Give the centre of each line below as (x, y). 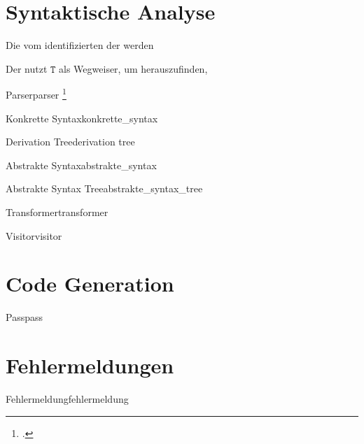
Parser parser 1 (36, 93)
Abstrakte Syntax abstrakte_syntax (81, 165)
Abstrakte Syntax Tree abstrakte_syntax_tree (104, 188)
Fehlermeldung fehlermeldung (67, 398)
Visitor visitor (34, 235)
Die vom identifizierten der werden (80, 45)
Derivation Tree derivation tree (70, 142)
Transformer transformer (57, 212)
